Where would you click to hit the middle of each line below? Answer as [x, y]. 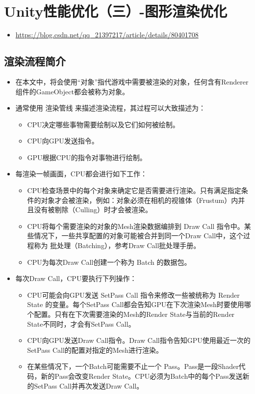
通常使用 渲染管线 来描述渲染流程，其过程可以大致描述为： [111, 108]
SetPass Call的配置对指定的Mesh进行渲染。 [95, 350]
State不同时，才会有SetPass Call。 [81, 324]
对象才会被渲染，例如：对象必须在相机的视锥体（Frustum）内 [140, 200]
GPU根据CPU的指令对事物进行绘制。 [87, 157]
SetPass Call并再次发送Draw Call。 [89, 385]
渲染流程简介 [35, 61]
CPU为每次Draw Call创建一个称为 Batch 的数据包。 [109, 262]
